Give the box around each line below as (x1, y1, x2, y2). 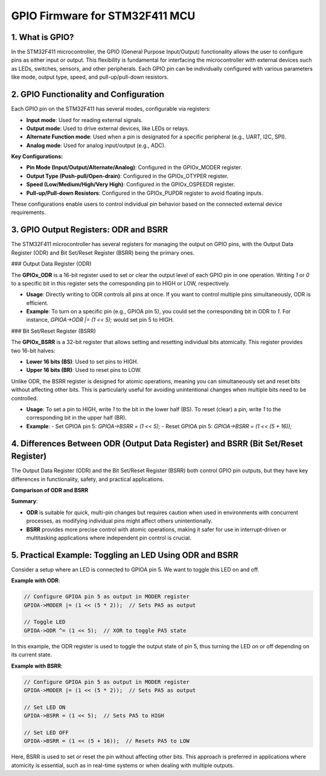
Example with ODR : (11, 577, 60, 584)
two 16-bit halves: (11, 347, 56, 354)
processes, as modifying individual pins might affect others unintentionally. (26, 517, 213, 524)
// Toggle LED (24, 619, 66, 625)
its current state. (11, 651, 53, 659)
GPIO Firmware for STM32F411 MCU (11, 9, 196, 22)
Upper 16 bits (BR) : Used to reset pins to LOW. (26, 367, 142, 374)
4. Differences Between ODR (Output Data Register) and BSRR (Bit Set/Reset (11, 439, 303, 449)
